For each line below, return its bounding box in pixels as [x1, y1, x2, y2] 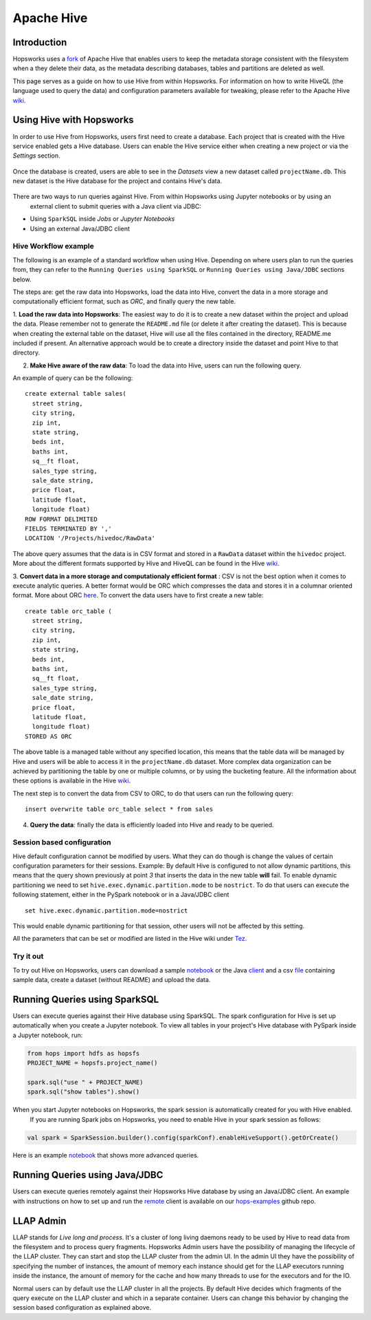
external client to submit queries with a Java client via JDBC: [30, 202, 202, 210]
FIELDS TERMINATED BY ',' [25, 524, 113, 533]
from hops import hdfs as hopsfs [27, 1050, 140, 1057]
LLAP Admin [12, 1215, 67, 1226]
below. [12, 275, 32, 284]
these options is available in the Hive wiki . [12, 776, 131, 785]
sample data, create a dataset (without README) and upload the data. [12, 975, 211, 983]
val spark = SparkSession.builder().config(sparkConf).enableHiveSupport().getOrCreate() [27, 1133, 339, 1142]
